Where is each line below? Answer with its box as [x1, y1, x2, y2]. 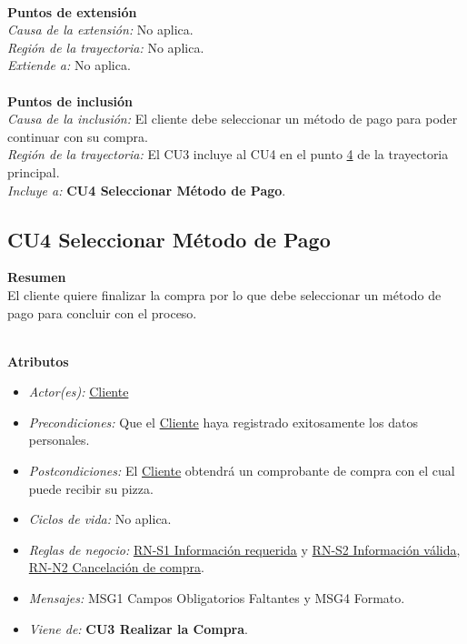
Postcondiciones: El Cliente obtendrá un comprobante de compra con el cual [28, 461, 455, 480]
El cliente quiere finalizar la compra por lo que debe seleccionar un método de [7, 285, 442, 304]
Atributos [7, 351, 69, 370]
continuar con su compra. [7, 126, 148, 146]
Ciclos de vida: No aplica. [28, 509, 172, 528]
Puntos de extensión [7, 2, 137, 21]
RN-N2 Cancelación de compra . [28, 558, 204, 577]
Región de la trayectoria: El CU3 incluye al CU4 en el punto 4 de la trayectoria [7, 145, 449, 164]
